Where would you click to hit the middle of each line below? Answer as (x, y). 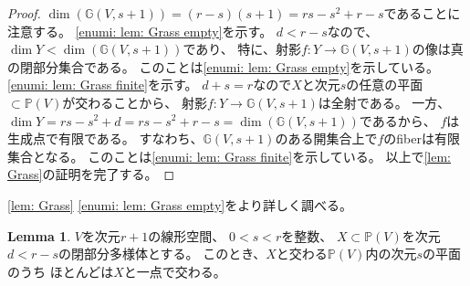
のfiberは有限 (422, 138)
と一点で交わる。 (175, 271)
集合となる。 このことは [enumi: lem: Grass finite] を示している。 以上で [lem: (229, 156)
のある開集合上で (326, 138)
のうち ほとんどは (61, 271)
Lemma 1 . (39, 235)
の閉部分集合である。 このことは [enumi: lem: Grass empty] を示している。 (224, 66)
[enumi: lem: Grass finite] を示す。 (103, 85)
